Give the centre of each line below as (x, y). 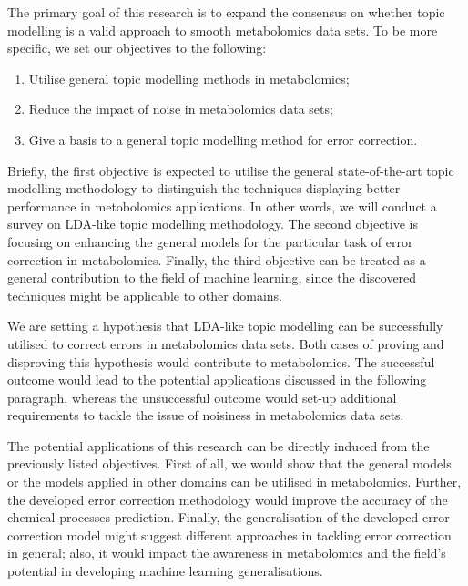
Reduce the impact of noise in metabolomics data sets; (181, 109)
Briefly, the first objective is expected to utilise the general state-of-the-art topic (231, 170)
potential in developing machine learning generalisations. (165, 571)
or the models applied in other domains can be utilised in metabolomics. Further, (234, 482)
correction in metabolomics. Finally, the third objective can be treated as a (217, 259)
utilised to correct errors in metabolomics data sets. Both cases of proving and (226, 343)
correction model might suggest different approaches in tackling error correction (229, 535)
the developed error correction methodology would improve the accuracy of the (228, 499)
